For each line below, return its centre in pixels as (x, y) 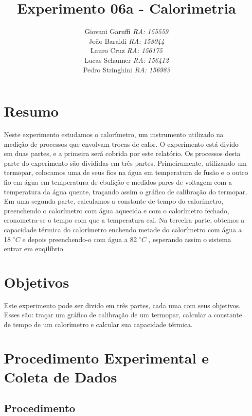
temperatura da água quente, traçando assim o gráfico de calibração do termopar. (126, 191)
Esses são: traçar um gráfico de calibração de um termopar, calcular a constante (123, 315)
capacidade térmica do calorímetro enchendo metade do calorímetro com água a (123, 229)
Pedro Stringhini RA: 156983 (126, 69)
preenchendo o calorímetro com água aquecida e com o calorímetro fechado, (117, 210)
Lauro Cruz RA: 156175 (126, 50)
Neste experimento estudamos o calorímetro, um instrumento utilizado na (114, 134)
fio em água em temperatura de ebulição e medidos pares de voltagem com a (118, 182)
